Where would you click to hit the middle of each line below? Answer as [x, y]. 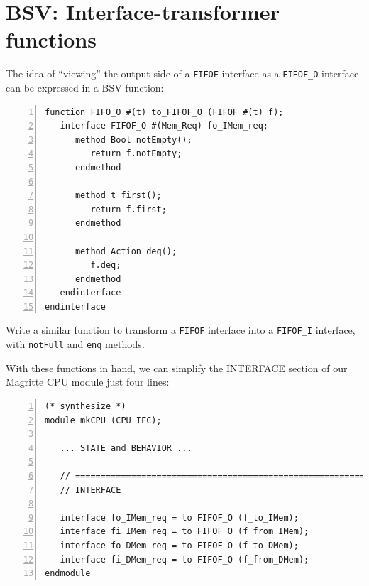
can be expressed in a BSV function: [85, 87]
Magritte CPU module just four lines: [88, 382]
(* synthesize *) [86, 406]
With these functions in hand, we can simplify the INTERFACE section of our [177, 368]
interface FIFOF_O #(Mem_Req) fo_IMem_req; [164, 126]
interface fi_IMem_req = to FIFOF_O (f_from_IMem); [184, 532]
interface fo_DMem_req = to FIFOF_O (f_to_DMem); [179, 545]
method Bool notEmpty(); [133, 140]
